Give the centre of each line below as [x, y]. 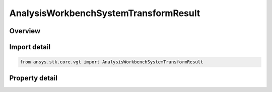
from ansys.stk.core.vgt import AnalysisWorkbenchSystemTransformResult [112, 62]
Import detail [30, 47]
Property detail [33, 78]
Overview [25, 31]
